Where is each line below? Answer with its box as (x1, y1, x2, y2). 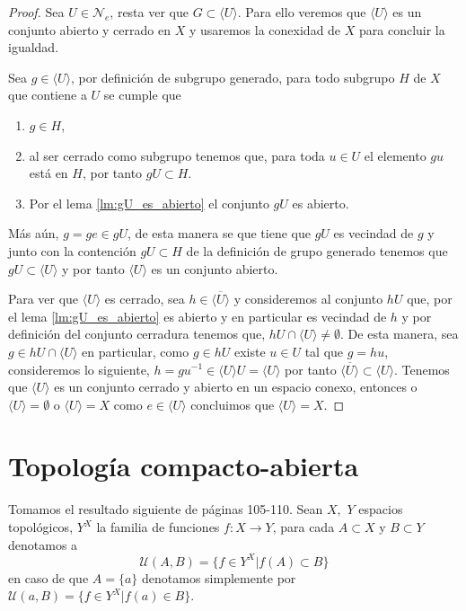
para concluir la (359, 20, 445, 39)
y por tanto (62, 259, 125, 278)
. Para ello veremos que (237, 3, 366, 21)
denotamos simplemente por (142, 568, 296, 587)
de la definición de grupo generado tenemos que (186, 241, 448, 260)
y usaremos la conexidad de (189, 20, 341, 39)
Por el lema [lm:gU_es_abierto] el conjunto (29, 193, 269, 212)
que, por (407, 289, 453, 308)
